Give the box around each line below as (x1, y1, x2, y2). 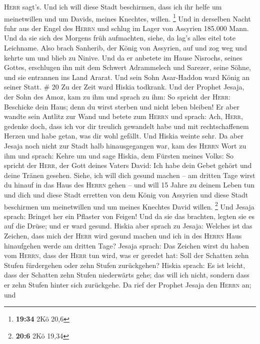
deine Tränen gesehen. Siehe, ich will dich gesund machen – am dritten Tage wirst (4, 169, 255, 180)
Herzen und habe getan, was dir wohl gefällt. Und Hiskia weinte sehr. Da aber (4, 130, 243, 141)
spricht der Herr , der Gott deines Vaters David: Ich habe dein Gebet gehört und (4, 160, 252, 170)
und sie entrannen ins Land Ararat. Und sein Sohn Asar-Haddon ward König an (4, 71, 250, 82)
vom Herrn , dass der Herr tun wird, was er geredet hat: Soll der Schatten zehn (4, 250, 249, 260)
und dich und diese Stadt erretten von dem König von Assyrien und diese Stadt (4, 189, 248, 199)
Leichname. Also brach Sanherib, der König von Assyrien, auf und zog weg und (4, 42, 247, 53)
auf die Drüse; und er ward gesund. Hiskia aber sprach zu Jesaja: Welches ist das (4, 220, 252, 231)
